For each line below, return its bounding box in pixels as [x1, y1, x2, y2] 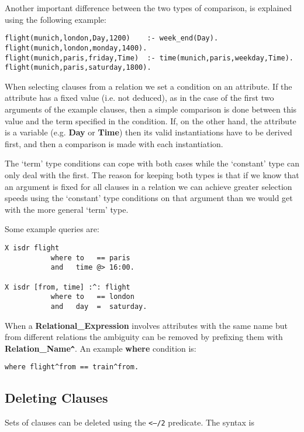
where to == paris [50, 253, 130, 262]
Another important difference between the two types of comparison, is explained [5, 2, 292, 13]
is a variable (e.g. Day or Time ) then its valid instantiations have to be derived [5, 126, 292, 138]
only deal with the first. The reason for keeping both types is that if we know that [5, 168, 299, 181]
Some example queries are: [5, 223, 99, 235]
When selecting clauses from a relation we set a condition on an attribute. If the [5, 80, 292, 92]
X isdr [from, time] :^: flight [5, 283, 130, 291]
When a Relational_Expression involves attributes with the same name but [5, 319, 288, 331]
